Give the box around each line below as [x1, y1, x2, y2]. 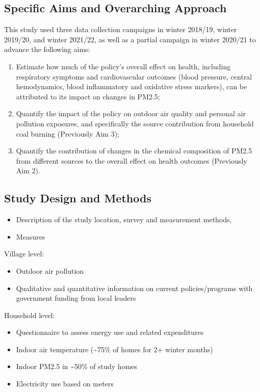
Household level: [4, 309, 55, 320]
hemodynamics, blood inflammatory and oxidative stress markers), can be [16, 81, 247, 92]
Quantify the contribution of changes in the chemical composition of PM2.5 [16, 145, 252, 156]
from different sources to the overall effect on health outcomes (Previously [16, 155, 247, 166]
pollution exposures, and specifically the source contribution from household [16, 118, 254, 128]
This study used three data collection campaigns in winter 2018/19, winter [4, 24, 237, 35]
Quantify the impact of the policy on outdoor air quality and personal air [16, 108, 246, 119]
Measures [16, 231, 45, 242]
